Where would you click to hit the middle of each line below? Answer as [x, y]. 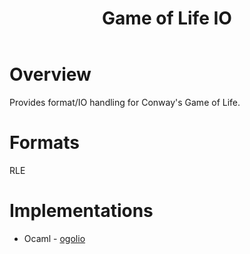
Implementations [81, 211]
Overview [50, 74]
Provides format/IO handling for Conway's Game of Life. [125, 102]
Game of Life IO [167, 18]
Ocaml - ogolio [54, 238]
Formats [44, 143]
